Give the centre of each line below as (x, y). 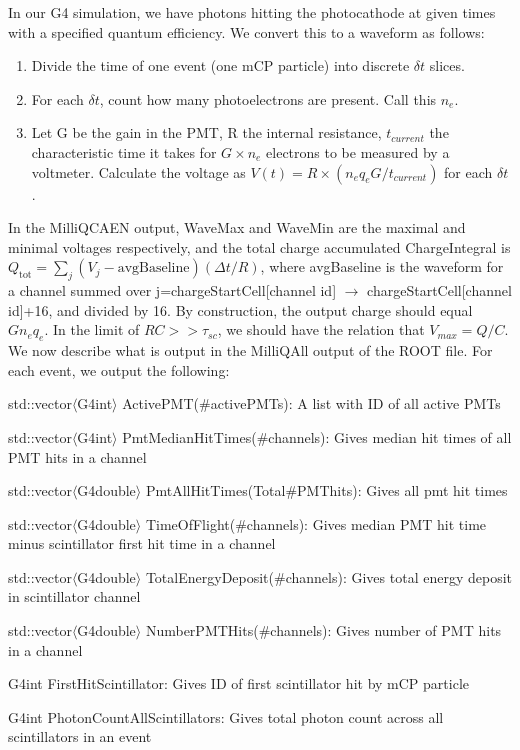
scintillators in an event (80, 736)
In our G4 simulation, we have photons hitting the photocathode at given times (252, 12)
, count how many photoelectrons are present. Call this (268, 98)
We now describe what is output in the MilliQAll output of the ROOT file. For (250, 350)
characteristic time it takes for (124, 151)
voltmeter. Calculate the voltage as (138, 171)
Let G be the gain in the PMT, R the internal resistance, (206, 132)
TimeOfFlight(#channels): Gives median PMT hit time (316, 523)
